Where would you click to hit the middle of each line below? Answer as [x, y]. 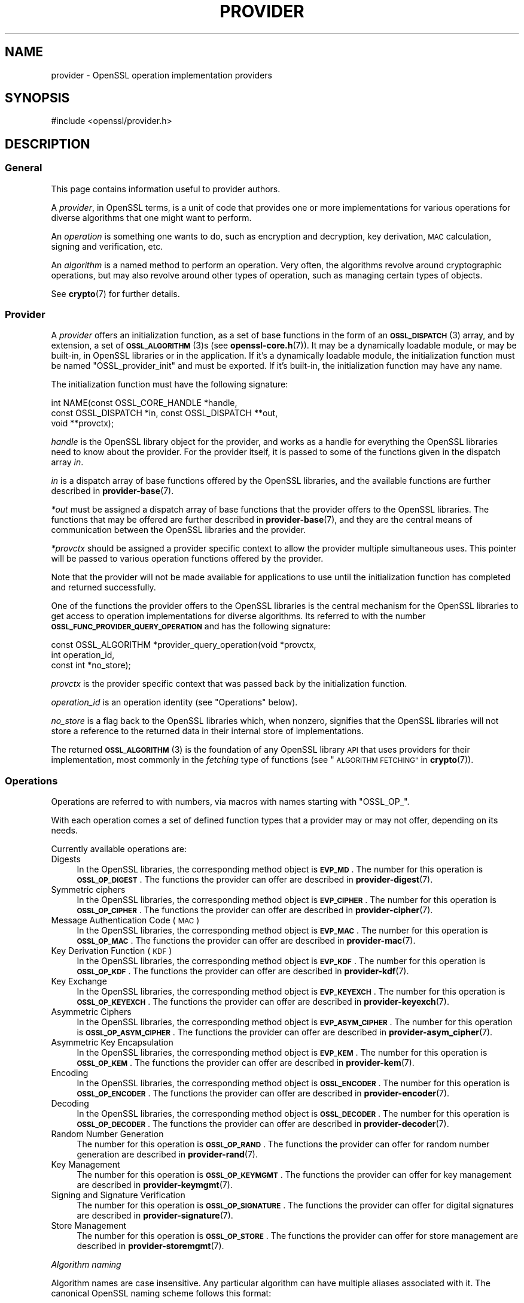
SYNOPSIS [37, 98]
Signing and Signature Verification [118, 1195]
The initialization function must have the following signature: [170, 384]
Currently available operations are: [119, 849]
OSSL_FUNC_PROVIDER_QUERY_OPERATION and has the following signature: [191, 626]
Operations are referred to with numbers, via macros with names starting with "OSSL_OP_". [230, 802]
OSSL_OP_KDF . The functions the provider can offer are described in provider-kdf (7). [243, 971]
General [24, 168]
